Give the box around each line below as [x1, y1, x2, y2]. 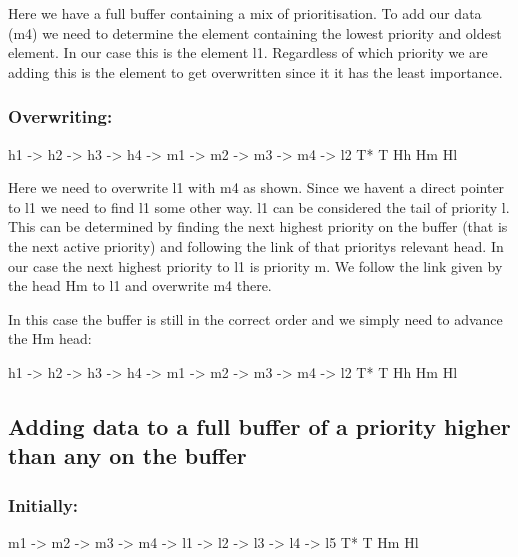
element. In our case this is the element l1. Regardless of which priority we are [8, 42, 488, 63]
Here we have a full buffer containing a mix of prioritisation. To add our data [8, 3, 482, 23]
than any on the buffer [8, 440, 247, 471]
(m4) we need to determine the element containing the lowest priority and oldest [8, 22, 502, 43]
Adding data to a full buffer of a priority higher [8, 410, 511, 441]
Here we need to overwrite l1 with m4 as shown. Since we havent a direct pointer [8, 177, 505, 198]
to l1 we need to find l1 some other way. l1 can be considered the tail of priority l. [8, 196, 510, 217]
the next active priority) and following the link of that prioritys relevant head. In [8, 235, 504, 256]
